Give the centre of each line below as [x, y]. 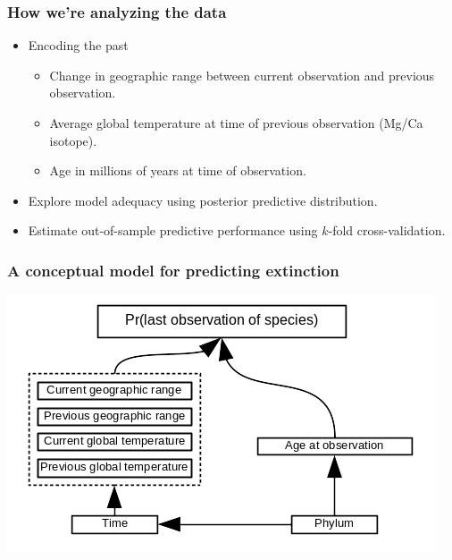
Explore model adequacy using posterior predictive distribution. [203, 200]
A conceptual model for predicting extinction [173, 270]
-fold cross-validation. [387, 230]
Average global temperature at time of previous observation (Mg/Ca [236, 123]
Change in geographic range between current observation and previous [242, 75]
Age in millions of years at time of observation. [178, 170]
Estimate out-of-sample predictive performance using [173, 230]
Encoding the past [78, 45]
